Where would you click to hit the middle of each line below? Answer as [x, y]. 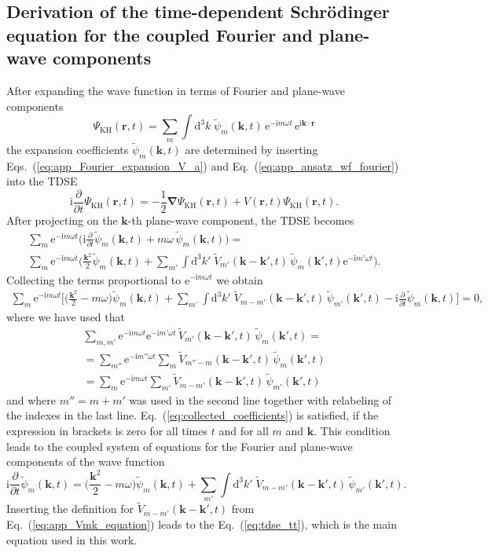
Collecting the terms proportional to [94, 279]
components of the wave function [86, 461]
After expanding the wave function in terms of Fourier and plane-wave [176, 90]
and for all [244, 431]
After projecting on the [62, 220]
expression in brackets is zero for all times [107, 431]
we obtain [240, 279]
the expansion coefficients [68, 149]
